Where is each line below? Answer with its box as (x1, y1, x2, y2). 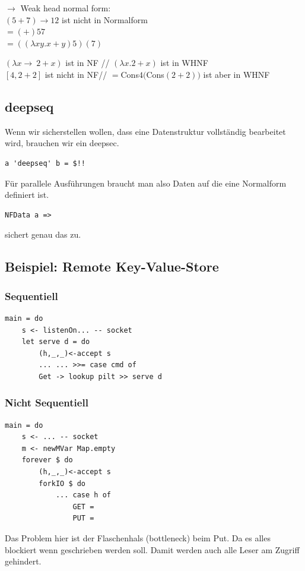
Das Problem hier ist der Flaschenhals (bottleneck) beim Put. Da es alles (5, 532, 271, 544)
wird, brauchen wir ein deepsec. (5, 137, 119, 149)
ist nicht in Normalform (61, 13, 148, 26)
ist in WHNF (160, 56, 208, 69)
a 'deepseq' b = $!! (5, 159, 86, 168)
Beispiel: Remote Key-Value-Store (5, 257, 219, 276)
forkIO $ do (39, 479, 86, 488)
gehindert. (5, 555, 42, 567)
